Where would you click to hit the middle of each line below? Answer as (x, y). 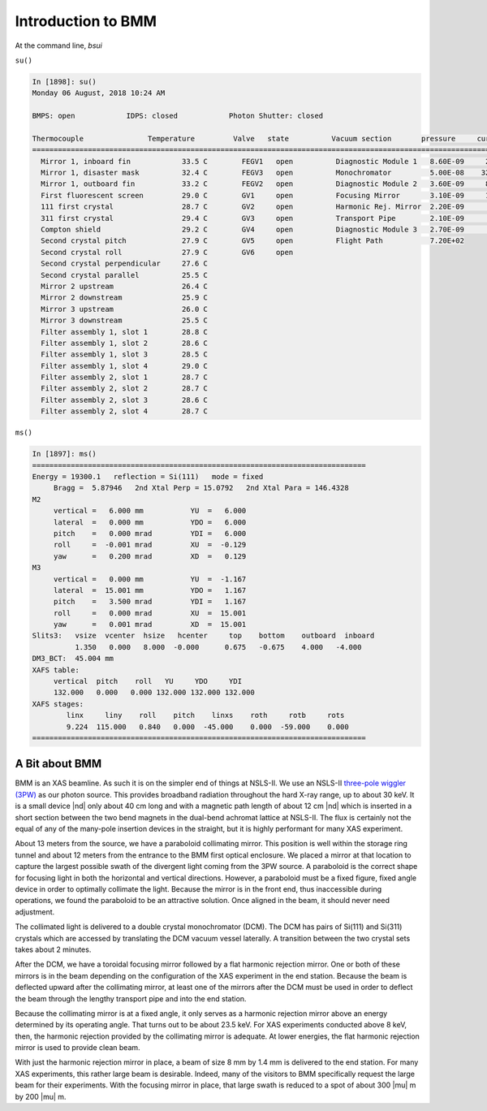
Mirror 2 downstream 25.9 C (125, 298)
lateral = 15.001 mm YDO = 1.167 (150, 590)
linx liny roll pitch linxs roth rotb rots (205, 715)
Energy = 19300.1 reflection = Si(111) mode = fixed (148, 476)
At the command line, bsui (59, 45)
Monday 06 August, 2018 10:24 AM (99, 93)
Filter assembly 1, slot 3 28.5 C (125, 354)
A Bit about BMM (58, 764)
